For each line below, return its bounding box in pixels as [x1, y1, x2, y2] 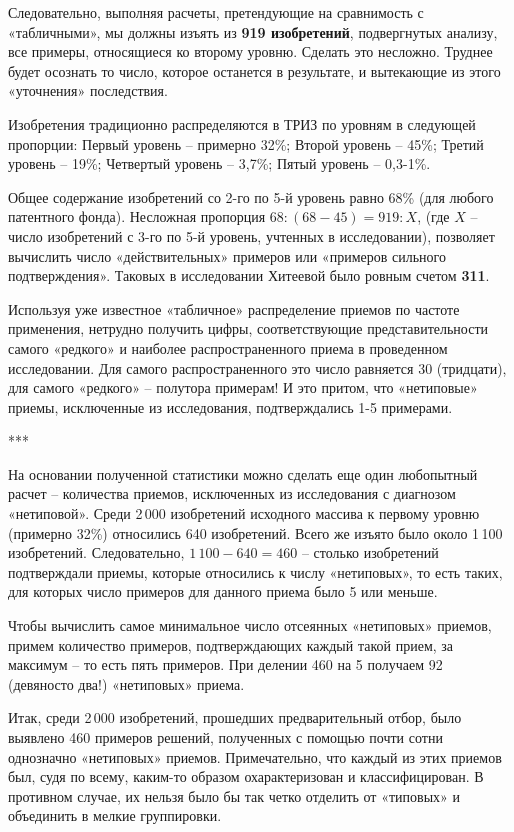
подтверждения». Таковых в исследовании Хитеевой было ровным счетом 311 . [8, 265, 490, 286]
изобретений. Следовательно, [8, 542, 185, 563]
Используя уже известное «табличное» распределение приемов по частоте [8, 298, 460, 319]
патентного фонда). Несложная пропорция [8, 206, 266, 227]
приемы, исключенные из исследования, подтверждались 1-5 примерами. [8, 396, 453, 417]
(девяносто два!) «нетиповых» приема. [8, 673, 245, 694]
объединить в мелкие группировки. [8, 805, 222, 826]
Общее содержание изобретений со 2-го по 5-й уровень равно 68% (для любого [8, 186, 494, 207]
